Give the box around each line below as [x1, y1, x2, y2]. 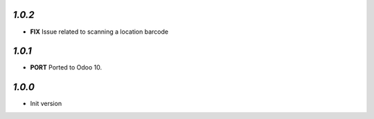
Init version [30, 100, 62, 108]
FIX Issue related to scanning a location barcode [30, 28, 169, 36]
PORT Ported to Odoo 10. [30, 63, 103, 72]
